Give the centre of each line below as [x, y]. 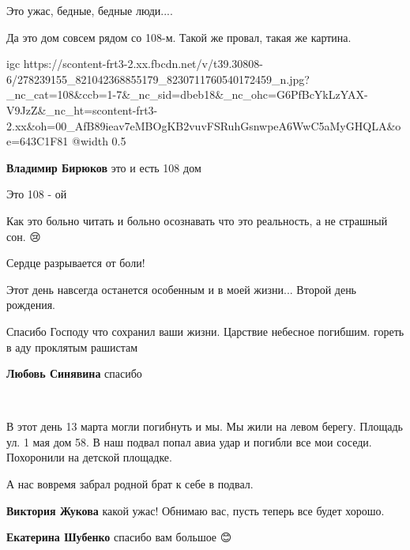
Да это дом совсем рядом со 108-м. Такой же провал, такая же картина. [179, 37]
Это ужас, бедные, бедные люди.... [90, 10]
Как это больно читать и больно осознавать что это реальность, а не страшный [197, 220]
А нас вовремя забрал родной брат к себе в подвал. [130, 484]
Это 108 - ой [37, 194]
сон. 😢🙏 [25, 236]
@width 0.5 [99, 141]
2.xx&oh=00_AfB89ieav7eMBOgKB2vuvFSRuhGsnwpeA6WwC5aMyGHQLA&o [204, 125]
